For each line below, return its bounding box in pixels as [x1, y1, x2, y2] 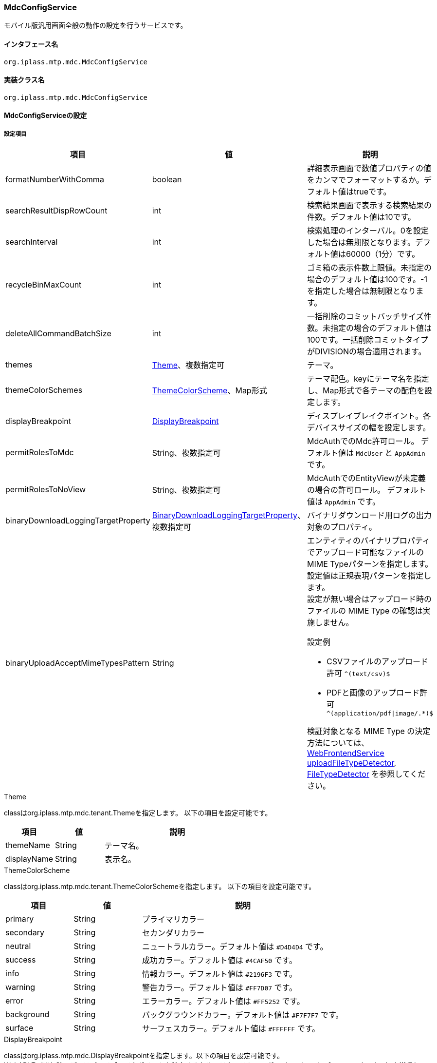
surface [5, 1023, 34, 1033]
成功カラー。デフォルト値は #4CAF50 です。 [142, 955, 297, 966]
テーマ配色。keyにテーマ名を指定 [307, 374, 429, 384]
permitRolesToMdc [5, 447, 74, 458]
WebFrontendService [307, 748, 384, 758]
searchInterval [5, 237, 58, 247]
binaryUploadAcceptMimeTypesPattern [5, 657, 150, 668]
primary [5, 914, 34, 924]
